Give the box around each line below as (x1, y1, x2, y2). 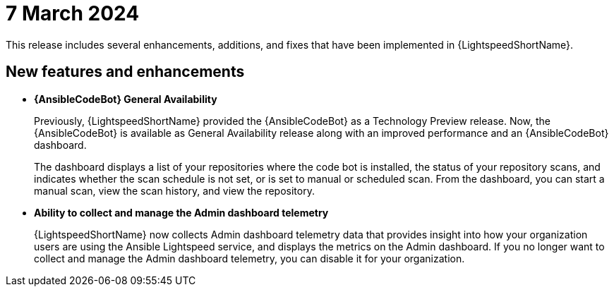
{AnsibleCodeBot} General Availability (34, 92, 217, 105)
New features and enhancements (6, 63, 245, 81)
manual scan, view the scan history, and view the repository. (34, 184, 315, 197)
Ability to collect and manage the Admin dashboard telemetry (34, 206, 329, 219)
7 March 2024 (6, 1, 140, 25)
